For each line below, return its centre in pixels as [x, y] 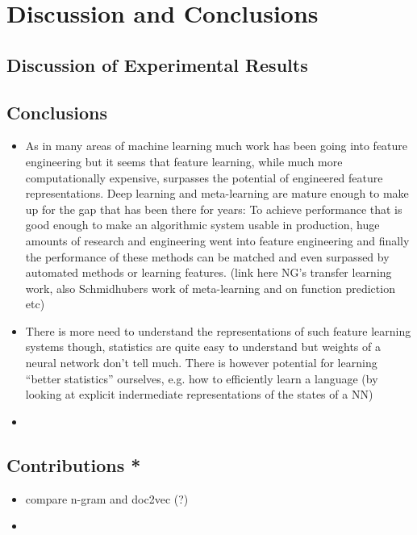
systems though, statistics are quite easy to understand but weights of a [203, 347]
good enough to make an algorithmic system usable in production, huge [202, 225]
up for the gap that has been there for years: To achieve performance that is [214, 209]
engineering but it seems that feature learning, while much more [184, 161]
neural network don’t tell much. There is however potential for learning [201, 363]
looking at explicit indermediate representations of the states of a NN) [199, 394]
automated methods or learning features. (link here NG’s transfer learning [208, 272]
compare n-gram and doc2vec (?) [107, 498]
